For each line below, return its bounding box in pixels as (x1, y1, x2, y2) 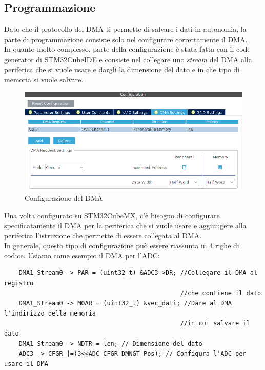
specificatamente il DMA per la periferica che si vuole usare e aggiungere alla (4, 220, 247, 231)
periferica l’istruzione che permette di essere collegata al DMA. (4, 230, 202, 240)
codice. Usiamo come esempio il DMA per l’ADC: (4, 250, 160, 261)
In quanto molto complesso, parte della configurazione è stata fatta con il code (4, 44, 251, 54)
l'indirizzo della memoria (4, 309, 96, 317)
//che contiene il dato (180, 289, 261, 297)
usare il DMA (4, 360, 48, 367)
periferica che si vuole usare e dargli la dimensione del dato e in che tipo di (4, 64, 240, 75)
